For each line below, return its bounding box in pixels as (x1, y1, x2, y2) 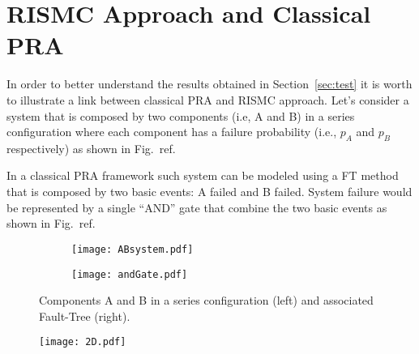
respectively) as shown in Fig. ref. (6, 139, 176, 156)
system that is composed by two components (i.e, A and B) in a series (6, 107, 355, 124)
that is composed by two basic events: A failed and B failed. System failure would (6, 183, 413, 200)
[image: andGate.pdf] (71, 268, 188, 280)
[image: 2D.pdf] (39, 336, 126, 348)
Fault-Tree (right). (39, 307, 130, 324)
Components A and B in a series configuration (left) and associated (39, 292, 374, 309)
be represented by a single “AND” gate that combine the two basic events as (6, 198, 387, 215)
